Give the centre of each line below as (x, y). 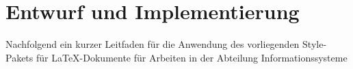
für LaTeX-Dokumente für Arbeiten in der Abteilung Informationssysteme (192, 57)
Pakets (19, 57)
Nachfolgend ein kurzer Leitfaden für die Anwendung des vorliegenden (153, 44)
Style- (315, 44)
